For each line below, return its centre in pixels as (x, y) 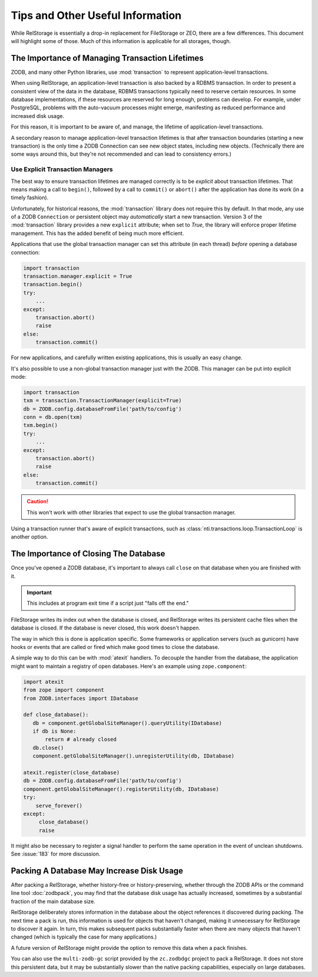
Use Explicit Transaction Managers (62, 169)
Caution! (38, 501)
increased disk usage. (38, 116)
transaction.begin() (53, 284)
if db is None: (54, 731)
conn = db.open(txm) (53, 417)
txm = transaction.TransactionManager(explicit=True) (102, 401)
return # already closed (81, 740)
